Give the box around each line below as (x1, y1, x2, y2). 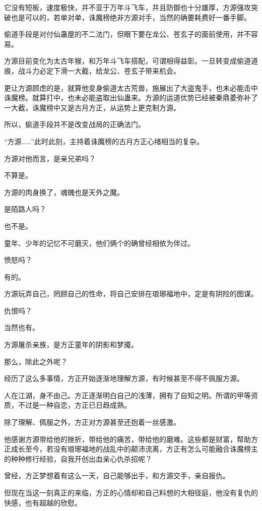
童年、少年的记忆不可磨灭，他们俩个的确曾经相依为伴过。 (4, 237, 194, 248)
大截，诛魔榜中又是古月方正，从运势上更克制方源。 (11, 102, 180, 112)
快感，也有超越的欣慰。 (4, 497, 82, 507)
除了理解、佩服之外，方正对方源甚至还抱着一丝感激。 (4, 417, 180, 427)
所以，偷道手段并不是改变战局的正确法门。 (4, 119, 145, 130)
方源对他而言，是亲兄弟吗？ (4, 153, 96, 163)
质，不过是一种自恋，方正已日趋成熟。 (4, 400, 131, 410)
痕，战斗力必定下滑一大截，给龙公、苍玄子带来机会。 (4, 65, 180, 76)
